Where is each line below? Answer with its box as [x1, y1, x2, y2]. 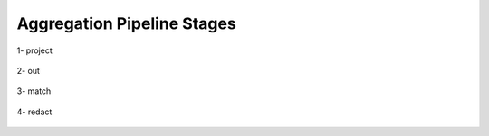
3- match [16, 86, 52, 96]
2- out [16, 65, 41, 76]
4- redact [16, 106, 53, 117]
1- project [16, 45, 53, 56]
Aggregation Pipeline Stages [16, 14, 237, 33]
